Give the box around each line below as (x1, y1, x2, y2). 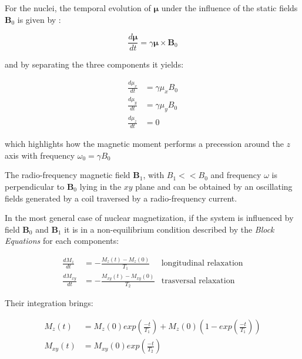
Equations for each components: (5, 234, 119, 247)
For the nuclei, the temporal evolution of (5, 2, 151, 14)
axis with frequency (5, 149, 75, 161)
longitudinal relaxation (161, 259, 243, 268)
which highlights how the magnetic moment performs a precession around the (5, 137, 284, 150)
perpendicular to (5, 180, 65, 192)
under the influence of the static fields (161, 2, 298, 14)
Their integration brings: (5, 297, 93, 309)
